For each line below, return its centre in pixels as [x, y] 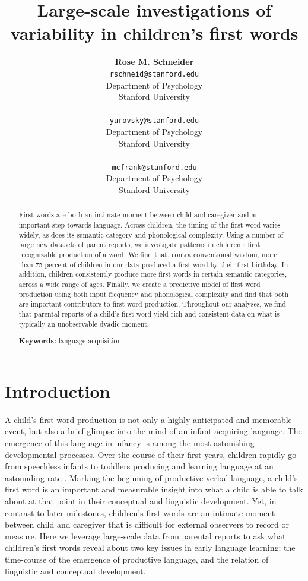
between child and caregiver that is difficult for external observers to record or [147, 524]
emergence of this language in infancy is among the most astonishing [130, 442]
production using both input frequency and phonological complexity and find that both [154, 294]
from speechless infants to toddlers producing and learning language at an [139, 466]
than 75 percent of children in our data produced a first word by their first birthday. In [153, 264]
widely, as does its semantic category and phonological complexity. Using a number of [151, 234]
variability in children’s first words [154, 33]
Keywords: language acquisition [70, 341]
